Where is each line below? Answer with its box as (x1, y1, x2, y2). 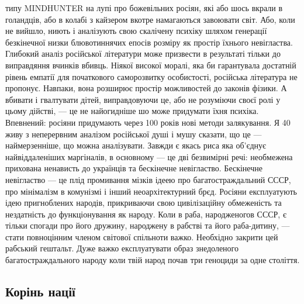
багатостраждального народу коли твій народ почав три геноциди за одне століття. (5, 254, 300, 266)
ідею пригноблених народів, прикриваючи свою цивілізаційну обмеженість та (5, 196, 282, 209)
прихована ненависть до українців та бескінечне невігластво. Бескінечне (5, 162, 262, 174)
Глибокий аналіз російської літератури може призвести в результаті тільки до (5, 47, 281, 60)
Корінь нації (5, 282, 75, 300)
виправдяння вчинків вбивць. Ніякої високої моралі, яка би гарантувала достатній (5, 58, 296, 71)
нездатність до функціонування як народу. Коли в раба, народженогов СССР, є (5, 208, 286, 220)
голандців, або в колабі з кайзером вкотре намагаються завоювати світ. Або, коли (5, 13, 295, 25)
